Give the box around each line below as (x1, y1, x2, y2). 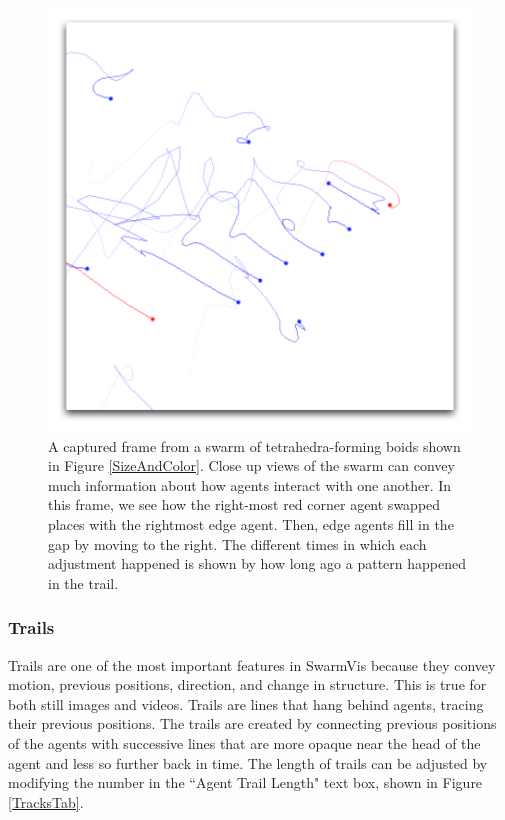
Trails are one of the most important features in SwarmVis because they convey (8, 654, 496, 675)
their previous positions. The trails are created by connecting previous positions (8, 713, 497, 734)
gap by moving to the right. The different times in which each (48, 533, 427, 554)
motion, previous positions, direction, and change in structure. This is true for (8, 674, 487, 695)
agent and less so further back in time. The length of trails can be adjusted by (8, 752, 488, 773)
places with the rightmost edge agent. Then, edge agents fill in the (48, 513, 454, 534)
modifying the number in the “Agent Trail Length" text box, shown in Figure (8, 772, 483, 793)
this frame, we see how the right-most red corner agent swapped (48, 494, 441, 515)
